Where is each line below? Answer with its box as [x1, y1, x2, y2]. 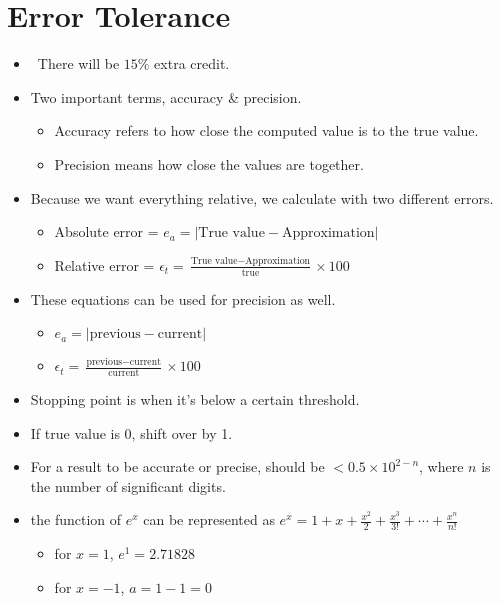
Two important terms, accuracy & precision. [30, 86, 302, 107]
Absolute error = [54, 221, 159, 242]
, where [419, 456, 464, 477]
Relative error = [54, 254, 155, 275]
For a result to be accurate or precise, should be [30, 456, 325, 477]
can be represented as [143, 509, 275, 530]
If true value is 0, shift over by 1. [30, 422, 233, 443]
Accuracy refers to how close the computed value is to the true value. [54, 120, 479, 141]
